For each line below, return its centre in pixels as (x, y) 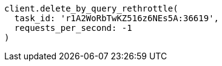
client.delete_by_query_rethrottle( (91, 8)
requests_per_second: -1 (73, 28)
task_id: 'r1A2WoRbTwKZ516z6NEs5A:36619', (117, 18)
